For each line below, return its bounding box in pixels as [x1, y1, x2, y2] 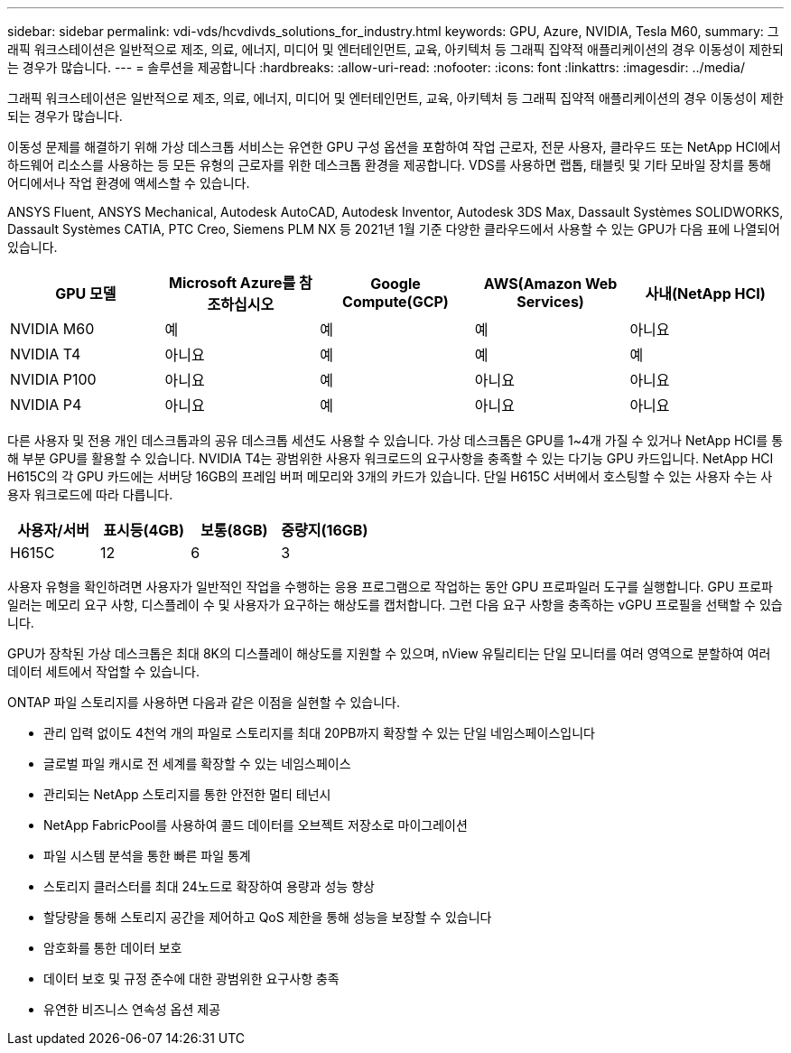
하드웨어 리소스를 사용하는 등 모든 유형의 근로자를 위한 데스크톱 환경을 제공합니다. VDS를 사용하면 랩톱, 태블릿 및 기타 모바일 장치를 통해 [7, 157, 771, 172]
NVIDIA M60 [10, 320, 95, 338]
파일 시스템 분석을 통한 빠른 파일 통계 [43, 848, 251, 863]
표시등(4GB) [103, 521, 184, 539]
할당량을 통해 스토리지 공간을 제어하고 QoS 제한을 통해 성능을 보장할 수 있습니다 [43, 909, 492, 925]
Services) [516, 293, 584, 311]
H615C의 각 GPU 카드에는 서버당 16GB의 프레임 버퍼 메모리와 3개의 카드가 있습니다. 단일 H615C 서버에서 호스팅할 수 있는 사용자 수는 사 [7, 469, 773, 484]
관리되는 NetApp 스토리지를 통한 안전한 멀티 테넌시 [43, 787, 331, 802]
